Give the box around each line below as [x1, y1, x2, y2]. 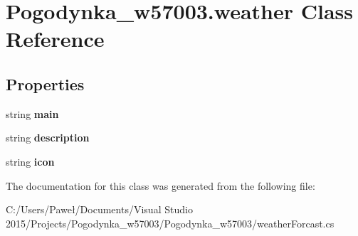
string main [6, 106, 59, 121]
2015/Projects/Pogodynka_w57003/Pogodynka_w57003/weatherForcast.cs [6, 215, 335, 230]
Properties [6, 73, 85, 95]
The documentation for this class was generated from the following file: [6, 178, 315, 193]
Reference [6, 24, 105, 53]
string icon [6, 154, 55, 168]
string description [6, 130, 90, 145]
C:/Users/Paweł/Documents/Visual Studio [6, 202, 193, 217]
